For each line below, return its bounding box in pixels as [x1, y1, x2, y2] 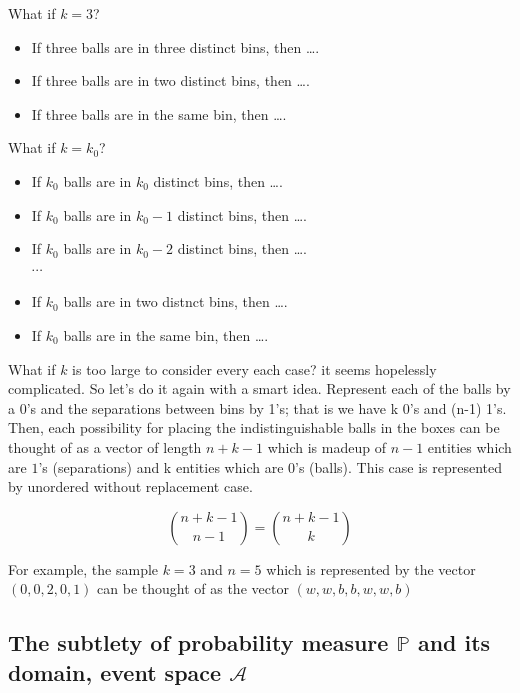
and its [417, 627, 491, 658]
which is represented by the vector [266, 558, 476, 579]
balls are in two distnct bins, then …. [63, 291, 288, 312]
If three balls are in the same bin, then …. [31, 103, 287, 124]
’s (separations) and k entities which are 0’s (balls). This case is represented [38, 456, 503, 477]
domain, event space [8, 656, 222, 687]
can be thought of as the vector [97, 578, 289, 599]
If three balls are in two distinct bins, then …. [31, 70, 310, 91]
